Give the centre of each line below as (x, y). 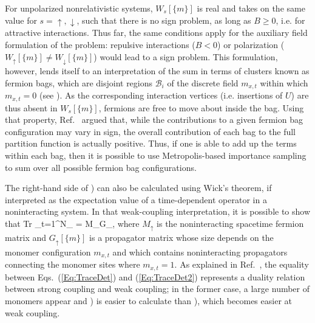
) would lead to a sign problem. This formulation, (186, 56)
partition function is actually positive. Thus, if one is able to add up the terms (151, 143)
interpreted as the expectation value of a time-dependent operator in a (136, 199)
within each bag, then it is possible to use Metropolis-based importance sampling (156, 155)
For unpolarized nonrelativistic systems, (79, 8)
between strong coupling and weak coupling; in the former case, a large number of (157, 289)
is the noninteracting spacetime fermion (230, 223)
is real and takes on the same (251, 8)
